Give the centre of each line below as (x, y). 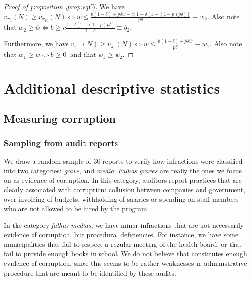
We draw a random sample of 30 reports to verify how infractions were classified (123, 161)
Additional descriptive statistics (112, 87)
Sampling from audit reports (61, 142)
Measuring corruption (60, 119)
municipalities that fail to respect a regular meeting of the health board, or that (123, 244)
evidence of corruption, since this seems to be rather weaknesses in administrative (125, 263)
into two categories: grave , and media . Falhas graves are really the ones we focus (123, 170)
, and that (81, 54)
